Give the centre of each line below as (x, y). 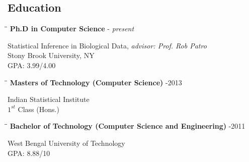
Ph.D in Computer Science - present (72, 29)
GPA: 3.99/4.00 (32, 65)
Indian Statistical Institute (49, 99)
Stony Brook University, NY (51, 55)
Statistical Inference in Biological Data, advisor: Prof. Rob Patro (107, 45)
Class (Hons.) (38, 109)
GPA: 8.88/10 (29, 153)
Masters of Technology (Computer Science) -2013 (96, 82)
